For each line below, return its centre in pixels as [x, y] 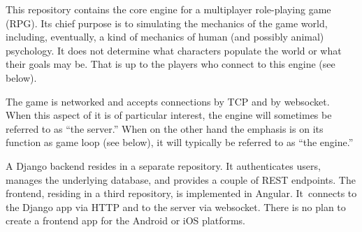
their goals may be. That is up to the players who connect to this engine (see [171, 64]
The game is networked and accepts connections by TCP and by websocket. [168, 101]
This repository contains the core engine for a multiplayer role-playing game [168, 9]
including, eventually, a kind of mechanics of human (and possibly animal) [165, 37]
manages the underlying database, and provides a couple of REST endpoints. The [181, 179]
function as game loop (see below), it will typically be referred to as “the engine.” [180, 142]
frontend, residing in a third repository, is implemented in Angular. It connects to [181, 193]
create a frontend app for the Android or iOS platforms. [125, 220]
